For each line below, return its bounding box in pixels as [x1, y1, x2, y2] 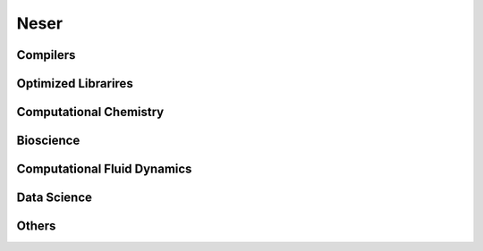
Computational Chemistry [16, 105, 165, 120]
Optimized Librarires [16, 76, 133, 91]
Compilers [16, 47, 76, 63]
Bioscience [16, 133, 80, 148]
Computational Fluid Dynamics [16, 162, 192, 177]
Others [16, 219, 56, 234]
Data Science [16, 190, 93, 205]
